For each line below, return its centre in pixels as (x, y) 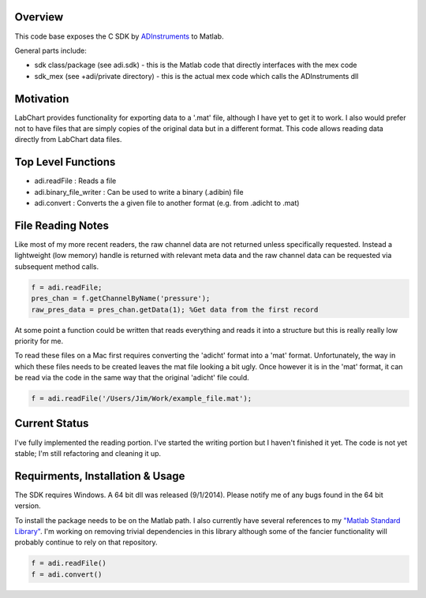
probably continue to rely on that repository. (86, 542)
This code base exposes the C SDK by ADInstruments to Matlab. (119, 36)
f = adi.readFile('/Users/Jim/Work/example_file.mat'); (142, 399)
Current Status (52, 423)
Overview (39, 17)
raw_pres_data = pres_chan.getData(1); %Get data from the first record (175, 309)
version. (28, 506)
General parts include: (50, 50)
